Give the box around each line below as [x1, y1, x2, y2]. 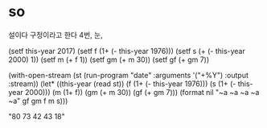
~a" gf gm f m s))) [8, 96, 68, 105]
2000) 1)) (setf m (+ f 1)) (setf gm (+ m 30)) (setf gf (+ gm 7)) [8, 55, 210, 64]
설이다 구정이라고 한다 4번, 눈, [8, 30, 103, 39]
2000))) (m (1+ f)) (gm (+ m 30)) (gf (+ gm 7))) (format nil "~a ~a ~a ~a [24, 87, 260, 97]
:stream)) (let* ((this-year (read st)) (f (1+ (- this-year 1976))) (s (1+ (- [8, 79, 236, 89]
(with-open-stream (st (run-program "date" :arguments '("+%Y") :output [8, 70, 249, 80]
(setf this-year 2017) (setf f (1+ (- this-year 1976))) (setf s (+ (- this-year [8, 46, 245, 56]
